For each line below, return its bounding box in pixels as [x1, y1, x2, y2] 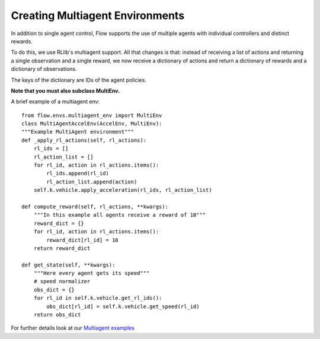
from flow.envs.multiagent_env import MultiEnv [21, 112, 162, 119]
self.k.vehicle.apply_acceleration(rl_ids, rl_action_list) [33, 187, 213, 194]
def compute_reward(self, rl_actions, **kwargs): [21, 203, 169, 210]
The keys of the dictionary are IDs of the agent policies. [11, 76, 146, 83]
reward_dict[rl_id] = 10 [46, 236, 119, 243]
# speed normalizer [33, 278, 91, 285]
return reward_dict [33, 245, 91, 252]
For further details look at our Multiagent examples [11, 324, 135, 332]
